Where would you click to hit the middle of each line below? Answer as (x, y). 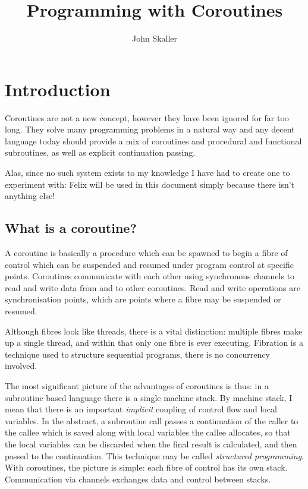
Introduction (58, 89)
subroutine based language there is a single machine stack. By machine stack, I (149, 397)
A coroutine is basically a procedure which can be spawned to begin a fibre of (146, 253)
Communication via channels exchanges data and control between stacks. (138, 479)
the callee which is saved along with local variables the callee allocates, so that (148, 432)
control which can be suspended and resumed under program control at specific (149, 264)
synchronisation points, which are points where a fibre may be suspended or (143, 299)
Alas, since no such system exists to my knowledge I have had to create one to (147, 173)
